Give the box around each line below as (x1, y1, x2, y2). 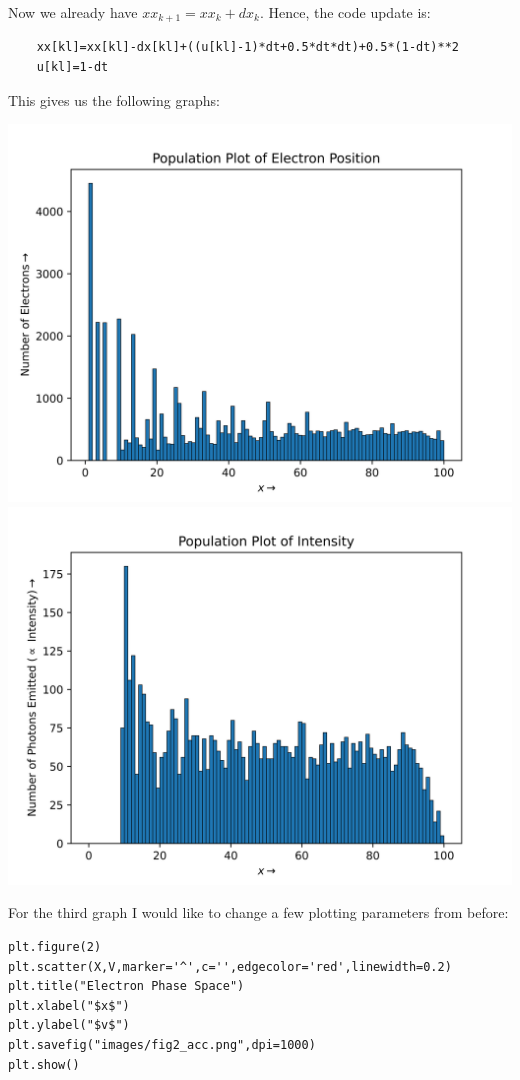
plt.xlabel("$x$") (8, 998, 130, 1013)
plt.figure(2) (8, 940, 102, 955)
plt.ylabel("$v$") (8, 1018, 130, 1033)
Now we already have (8, 2, 138, 22)
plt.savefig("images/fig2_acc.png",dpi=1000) (8, 1037, 316, 1052)
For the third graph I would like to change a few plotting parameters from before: (8, 902, 509, 923)
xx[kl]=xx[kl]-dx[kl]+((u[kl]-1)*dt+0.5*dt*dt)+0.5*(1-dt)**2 (36, 40, 460, 55)
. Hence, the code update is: (259, 2, 431, 22)
